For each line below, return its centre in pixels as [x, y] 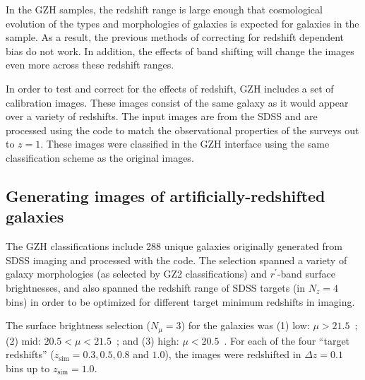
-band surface [306, 274]
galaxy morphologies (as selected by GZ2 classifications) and [137, 274]
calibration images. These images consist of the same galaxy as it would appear [177, 102]
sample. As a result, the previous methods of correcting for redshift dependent [175, 37]
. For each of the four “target [287, 340]
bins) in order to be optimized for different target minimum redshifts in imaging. [180, 301]
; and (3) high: [148, 340]
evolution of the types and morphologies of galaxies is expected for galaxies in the [182, 23]
